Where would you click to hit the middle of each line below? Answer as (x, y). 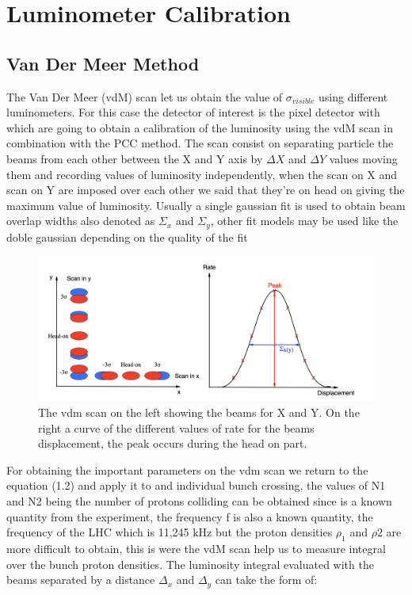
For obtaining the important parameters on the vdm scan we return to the (187, 469)
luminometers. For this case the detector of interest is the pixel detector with (193, 112)
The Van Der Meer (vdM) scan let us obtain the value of (145, 96)
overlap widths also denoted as (81, 221)
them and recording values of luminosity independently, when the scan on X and (202, 174)
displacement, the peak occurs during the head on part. (173, 443)
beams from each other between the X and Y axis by (135, 158)
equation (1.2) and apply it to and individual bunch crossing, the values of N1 (196, 485)
